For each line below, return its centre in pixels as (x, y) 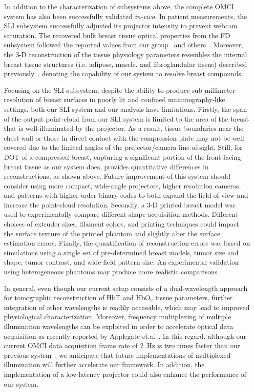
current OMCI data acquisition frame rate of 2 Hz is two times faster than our (122, 345)
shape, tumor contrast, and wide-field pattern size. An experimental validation (121, 262)
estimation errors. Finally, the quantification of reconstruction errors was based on (127, 243)
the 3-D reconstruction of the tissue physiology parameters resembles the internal (126, 54)
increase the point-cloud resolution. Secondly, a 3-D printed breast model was (120, 204)
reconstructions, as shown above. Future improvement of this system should (117, 176)
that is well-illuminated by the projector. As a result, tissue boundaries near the (124, 128)
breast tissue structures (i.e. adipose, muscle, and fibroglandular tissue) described (126, 64)
